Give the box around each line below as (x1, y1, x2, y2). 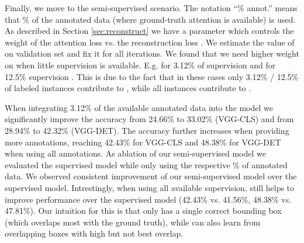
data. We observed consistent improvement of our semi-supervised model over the (5, 170, 297, 182)
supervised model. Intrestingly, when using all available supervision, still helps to (5, 181, 295, 193)
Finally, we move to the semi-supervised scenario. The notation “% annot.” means (5, 2, 298, 13)
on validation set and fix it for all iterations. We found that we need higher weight (5, 47, 299, 60)
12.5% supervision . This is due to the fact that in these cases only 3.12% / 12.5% (5, 70, 299, 82)
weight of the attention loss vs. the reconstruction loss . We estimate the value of (5, 36, 295, 48)
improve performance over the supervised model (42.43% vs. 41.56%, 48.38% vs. (5, 193, 292, 205)
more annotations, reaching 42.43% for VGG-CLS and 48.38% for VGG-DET (5, 136, 281, 148)
